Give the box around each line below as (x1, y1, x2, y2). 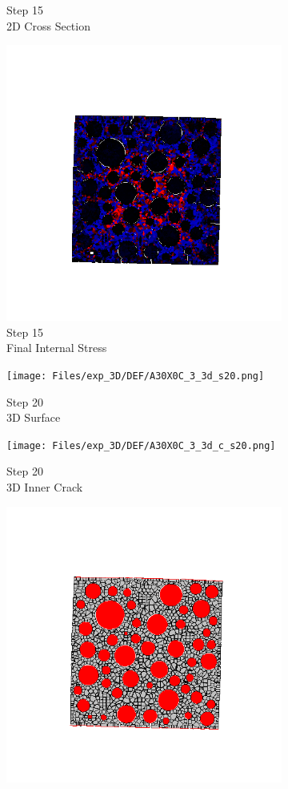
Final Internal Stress (6, 339, 107, 356)
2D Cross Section (6, 17, 90, 34)
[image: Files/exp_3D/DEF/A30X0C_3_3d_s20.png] (6, 370, 265, 382)
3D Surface (6, 409, 61, 426)
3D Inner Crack (6, 479, 83, 496)
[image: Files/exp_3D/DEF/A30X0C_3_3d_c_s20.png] (6, 439, 276, 451)
